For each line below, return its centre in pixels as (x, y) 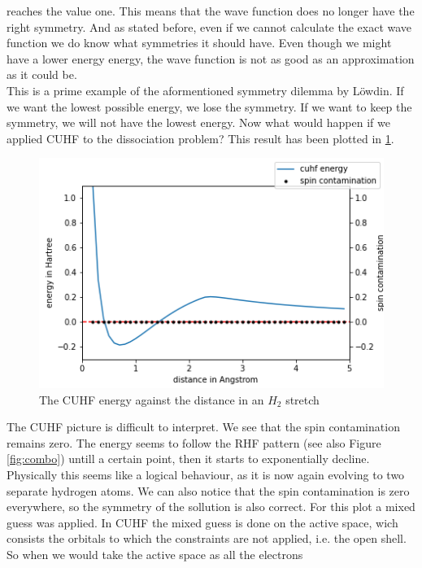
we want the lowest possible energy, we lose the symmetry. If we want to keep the (209, 106)
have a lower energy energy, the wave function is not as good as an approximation (211, 58)
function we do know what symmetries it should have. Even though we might (199, 43)
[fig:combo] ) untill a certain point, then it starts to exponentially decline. (188, 459)
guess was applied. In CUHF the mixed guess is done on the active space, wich (202, 522)
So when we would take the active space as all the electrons (155, 554)
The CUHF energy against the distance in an (152, 399)
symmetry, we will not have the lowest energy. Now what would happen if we (198, 122)
